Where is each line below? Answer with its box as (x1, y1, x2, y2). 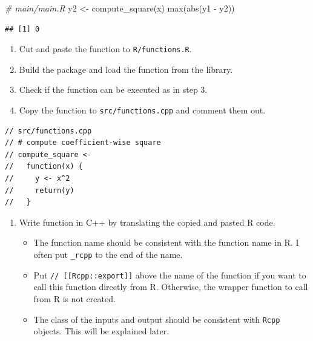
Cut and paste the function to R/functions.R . (19, 42, 192, 55)
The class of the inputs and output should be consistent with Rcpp (33, 312, 280, 325)
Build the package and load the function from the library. (19, 62, 233, 75)
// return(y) (5, 186, 74, 195)
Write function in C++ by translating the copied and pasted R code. (19, 215, 275, 228)
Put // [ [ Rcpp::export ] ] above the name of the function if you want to (33, 268, 306, 281)
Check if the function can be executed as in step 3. (19, 83, 208, 96)
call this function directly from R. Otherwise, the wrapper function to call (33, 280, 308, 293)
